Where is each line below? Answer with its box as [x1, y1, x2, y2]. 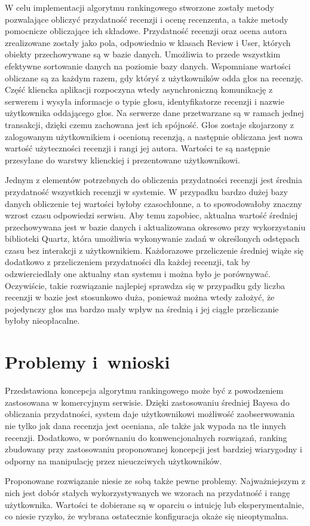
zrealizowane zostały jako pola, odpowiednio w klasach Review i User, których [5, 36, 291, 48]
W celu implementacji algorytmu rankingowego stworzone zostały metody [5, 1, 274, 13]
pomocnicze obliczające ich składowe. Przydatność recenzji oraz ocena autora [5, 25, 287, 37]
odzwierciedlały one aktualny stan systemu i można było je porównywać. [5, 267, 271, 280]
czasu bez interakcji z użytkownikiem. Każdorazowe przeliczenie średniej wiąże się [5, 244, 304, 256]
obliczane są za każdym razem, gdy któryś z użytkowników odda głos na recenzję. [5, 71, 303, 84]
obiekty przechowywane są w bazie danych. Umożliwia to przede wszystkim [5, 48, 281, 60]
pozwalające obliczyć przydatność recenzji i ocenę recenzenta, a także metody [5, 13, 288, 25]
